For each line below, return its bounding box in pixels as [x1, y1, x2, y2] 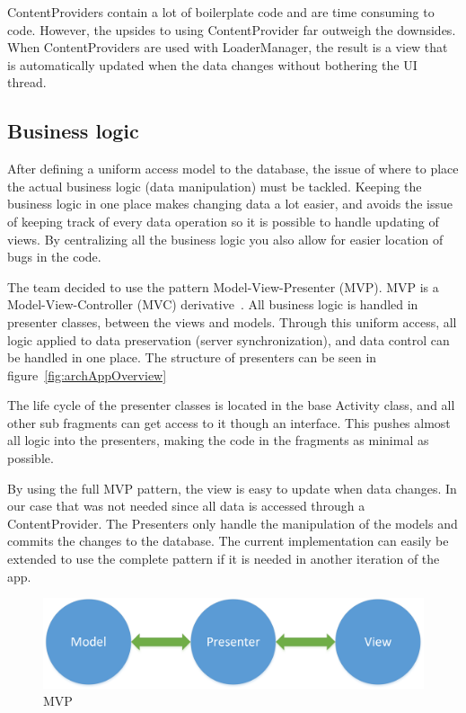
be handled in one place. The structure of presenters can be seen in [7, 348, 377, 367]
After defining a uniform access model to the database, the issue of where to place [7, 159, 459, 178]
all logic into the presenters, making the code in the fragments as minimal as [7, 431, 429, 450]
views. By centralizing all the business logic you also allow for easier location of [7, 229, 444, 248]
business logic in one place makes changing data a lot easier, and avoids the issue [7, 194, 453, 213]
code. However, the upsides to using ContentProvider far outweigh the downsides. [7, 20, 456, 39]
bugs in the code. [7, 247, 101, 266]
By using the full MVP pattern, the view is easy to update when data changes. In [7, 478, 457, 497]
